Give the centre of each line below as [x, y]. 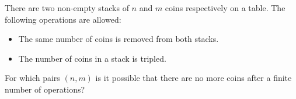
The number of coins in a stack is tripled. [92, 58]
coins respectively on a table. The [225, 8]
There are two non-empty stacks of [67, 8]
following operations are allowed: [63, 19]
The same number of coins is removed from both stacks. [119, 39]
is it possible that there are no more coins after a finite [194, 78]
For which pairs [32, 78]
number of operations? [45, 89]
